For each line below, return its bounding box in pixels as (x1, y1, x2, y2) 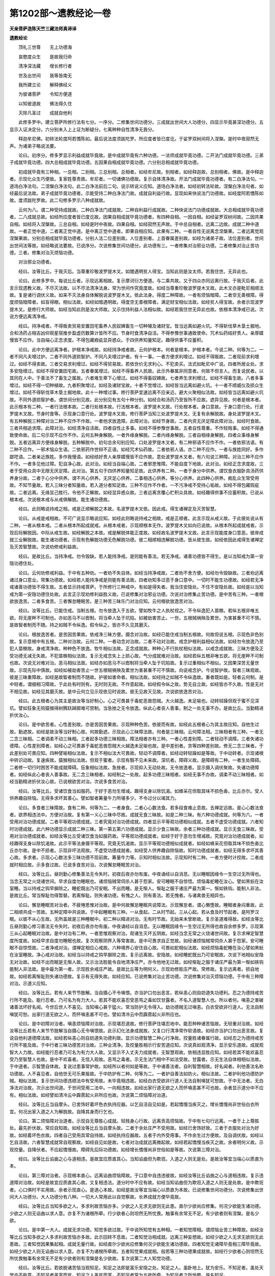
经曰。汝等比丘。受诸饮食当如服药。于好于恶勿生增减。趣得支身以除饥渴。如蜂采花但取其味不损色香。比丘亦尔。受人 (18, 788, 264, 794)
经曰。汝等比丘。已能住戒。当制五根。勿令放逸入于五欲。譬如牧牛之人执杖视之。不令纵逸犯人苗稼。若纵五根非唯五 (18, 607, 259, 614)
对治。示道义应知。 (9, 980, 50, 986)
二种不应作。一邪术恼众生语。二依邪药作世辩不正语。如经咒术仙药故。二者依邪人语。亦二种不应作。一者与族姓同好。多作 (9, 447, 264, 453)
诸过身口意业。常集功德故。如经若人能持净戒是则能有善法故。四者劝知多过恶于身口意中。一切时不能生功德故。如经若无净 (9, 577, 264, 583)
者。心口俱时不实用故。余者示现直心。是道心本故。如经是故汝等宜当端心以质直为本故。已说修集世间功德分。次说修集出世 (9, 1187, 264, 1193)
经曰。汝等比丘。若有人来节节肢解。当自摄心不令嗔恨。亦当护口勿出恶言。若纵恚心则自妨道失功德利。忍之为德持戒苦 (18, 990, 264, 996)
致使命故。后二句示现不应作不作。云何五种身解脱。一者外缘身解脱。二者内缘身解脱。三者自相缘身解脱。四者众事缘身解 (9, 432, 259, 438)
